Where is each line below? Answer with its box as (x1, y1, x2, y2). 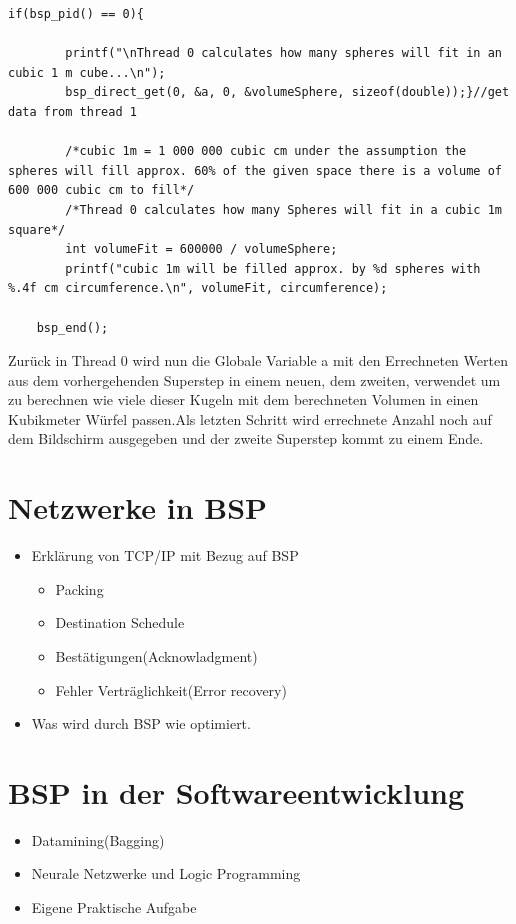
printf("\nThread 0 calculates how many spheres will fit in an (65, 46, 502, 61)
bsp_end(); (36, 320, 109, 335)
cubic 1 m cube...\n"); (8, 65, 166, 80)
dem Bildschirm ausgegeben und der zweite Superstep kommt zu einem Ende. (8, 428, 484, 449)
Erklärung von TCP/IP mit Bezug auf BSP (31, 545, 299, 566)
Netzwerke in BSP (8, 487, 268, 528)
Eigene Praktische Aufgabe (31, 897, 197, 918)
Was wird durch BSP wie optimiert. (31, 713, 251, 734)
